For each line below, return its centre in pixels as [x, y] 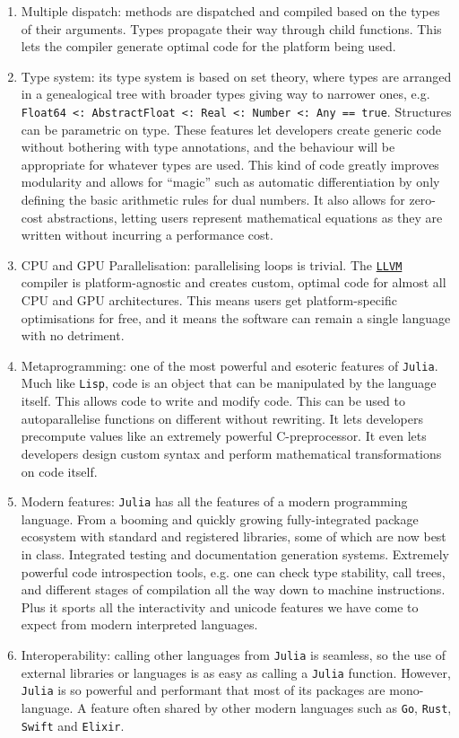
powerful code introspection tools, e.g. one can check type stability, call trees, [233, 571]
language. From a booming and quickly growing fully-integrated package [220, 518]
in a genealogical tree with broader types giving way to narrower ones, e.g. [225, 94]
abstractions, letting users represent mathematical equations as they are [245, 217]
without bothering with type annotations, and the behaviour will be [208, 147]
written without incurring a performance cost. [147, 235]
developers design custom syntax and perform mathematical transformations [231, 453]
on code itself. [59, 471]
